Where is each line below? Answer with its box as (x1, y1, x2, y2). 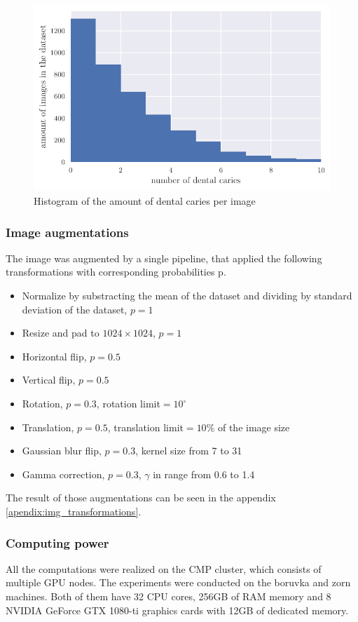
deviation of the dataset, (22, 302, 128, 316)
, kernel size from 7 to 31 (135, 443, 242, 458)
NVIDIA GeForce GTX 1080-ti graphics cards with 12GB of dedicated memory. (6, 602, 349, 617)
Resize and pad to (22, 325, 99, 340)
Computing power (6, 534, 109, 551)
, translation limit (107, 419, 184, 434)
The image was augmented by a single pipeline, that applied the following (6, 250, 322, 265)
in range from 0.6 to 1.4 (153, 466, 255, 481)
